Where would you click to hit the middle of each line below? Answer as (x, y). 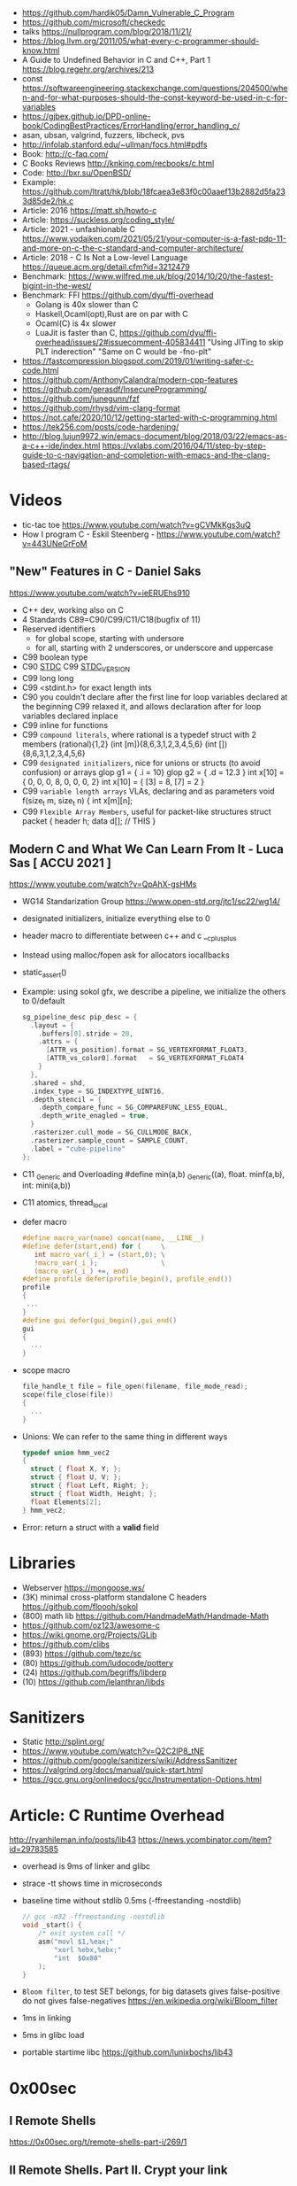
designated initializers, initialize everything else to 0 (116, 919)
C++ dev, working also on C (72, 609)
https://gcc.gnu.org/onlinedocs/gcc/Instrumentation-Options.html (142, 1779)
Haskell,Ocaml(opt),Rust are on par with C (111, 314)
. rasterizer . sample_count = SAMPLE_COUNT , (110, 1140)
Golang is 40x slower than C (87, 304)
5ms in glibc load (53, 2035)
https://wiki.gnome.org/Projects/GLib (89, 1634)
